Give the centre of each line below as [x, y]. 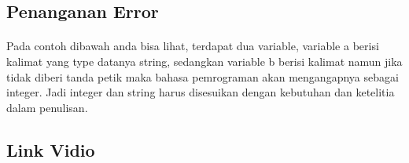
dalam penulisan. [47, 107]
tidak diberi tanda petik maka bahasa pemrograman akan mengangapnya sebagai [203, 76]
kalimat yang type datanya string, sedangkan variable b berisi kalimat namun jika [204, 61]
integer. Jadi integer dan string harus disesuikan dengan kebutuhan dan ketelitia [201, 92]
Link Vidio [51, 149]
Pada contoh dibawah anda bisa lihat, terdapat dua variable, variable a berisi [193, 46]
